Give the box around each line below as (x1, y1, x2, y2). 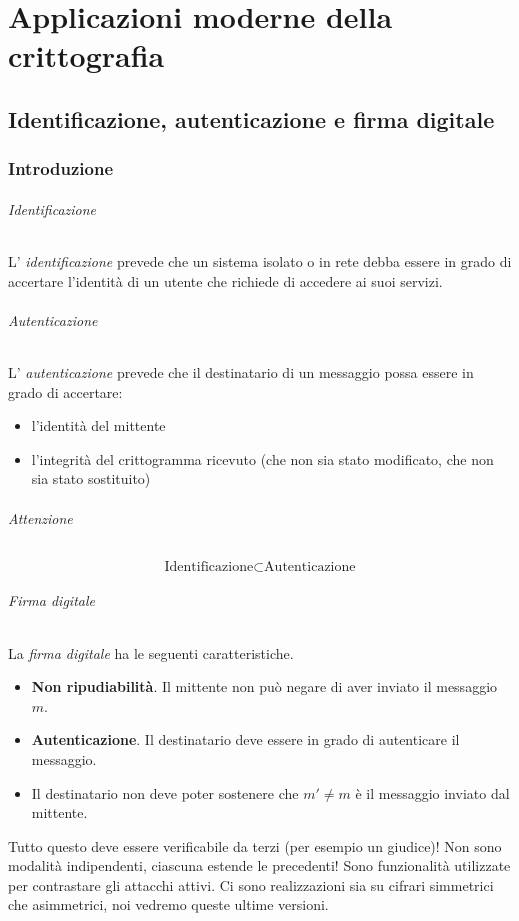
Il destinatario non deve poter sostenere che (31, 782, 299, 803)
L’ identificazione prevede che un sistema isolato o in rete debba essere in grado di (8, 250, 512, 271)
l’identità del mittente (31, 415, 166, 436)
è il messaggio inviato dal (355, 782, 510, 803)
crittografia (8, 35, 165, 76)
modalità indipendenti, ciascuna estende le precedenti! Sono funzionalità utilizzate (8, 855, 511, 876)
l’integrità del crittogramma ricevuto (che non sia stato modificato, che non (31, 448, 494, 469)
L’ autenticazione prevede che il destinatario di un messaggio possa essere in (8, 361, 474, 382)
